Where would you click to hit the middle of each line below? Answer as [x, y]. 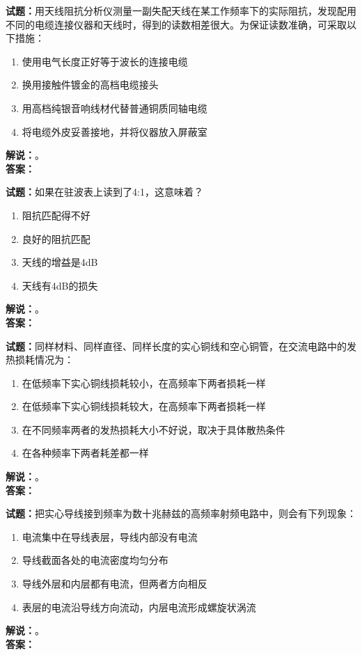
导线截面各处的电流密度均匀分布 [95, 560]
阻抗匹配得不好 [56, 215]
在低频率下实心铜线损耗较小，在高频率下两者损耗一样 [144, 382]
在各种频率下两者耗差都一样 [85, 453]
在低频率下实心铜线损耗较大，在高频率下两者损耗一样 [144, 406]
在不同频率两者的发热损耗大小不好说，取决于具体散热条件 [154, 429]
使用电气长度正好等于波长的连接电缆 [105, 61]
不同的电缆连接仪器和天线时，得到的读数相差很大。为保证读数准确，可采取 [176, 24]
